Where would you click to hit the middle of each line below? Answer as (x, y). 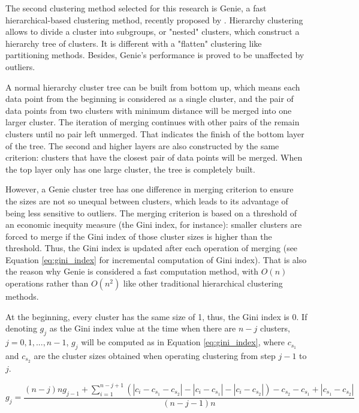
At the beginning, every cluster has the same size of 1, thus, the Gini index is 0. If (156, 316)
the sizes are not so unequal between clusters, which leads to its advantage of (147, 201)
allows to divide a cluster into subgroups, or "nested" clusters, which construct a (153, 31)
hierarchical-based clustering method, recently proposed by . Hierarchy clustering (154, 19)
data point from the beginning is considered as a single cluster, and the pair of (150, 99)
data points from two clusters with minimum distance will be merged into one (149, 110)
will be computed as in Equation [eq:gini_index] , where (183, 342)
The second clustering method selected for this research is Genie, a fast (136, 8)
